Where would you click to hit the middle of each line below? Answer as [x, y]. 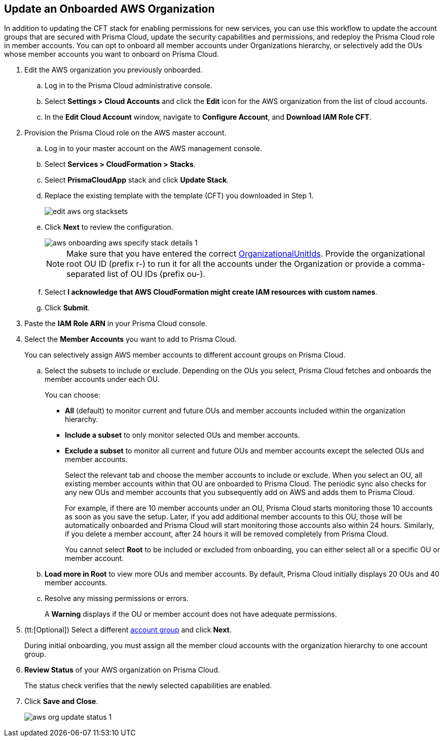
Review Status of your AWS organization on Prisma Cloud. [122, 670]
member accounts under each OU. [102, 379]
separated [86, 274]
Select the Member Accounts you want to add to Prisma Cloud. [131, 339]
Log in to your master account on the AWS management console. [153, 149]
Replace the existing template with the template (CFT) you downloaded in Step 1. [179, 196]
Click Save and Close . [61, 701]
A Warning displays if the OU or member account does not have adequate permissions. [191, 614]
